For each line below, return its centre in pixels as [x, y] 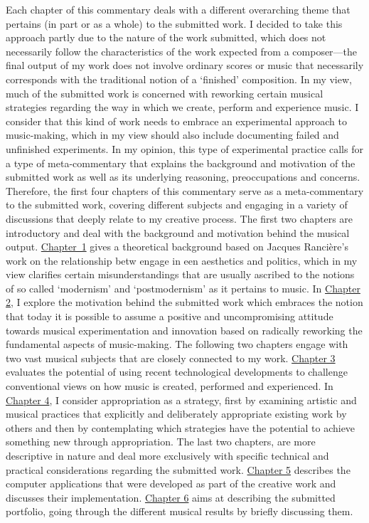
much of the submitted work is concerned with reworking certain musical [165, 93]
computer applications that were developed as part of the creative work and [171, 484]
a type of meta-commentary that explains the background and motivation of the [181, 163]
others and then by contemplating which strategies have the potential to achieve [181, 427]
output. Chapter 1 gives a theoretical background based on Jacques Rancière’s [177, 247]
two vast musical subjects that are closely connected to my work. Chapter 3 [171, 358]
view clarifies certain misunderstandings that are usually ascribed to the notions [180, 274]
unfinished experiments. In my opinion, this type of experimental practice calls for [184, 148]
